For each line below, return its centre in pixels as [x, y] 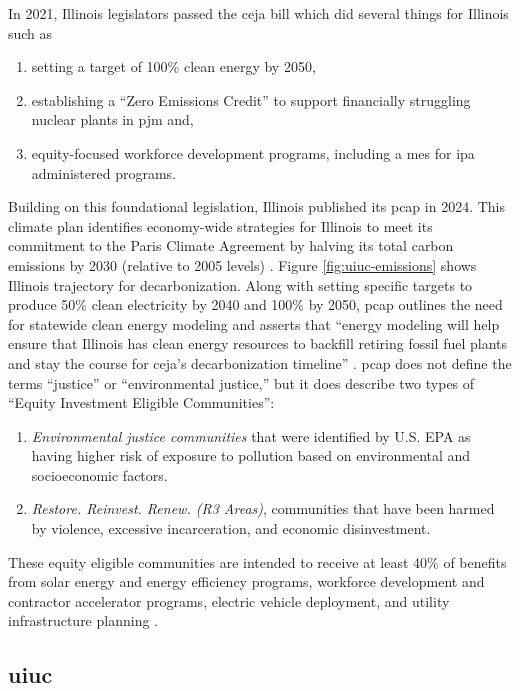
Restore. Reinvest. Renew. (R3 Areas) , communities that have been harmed [263, 508]
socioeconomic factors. [99, 474]
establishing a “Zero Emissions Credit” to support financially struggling [251, 99]
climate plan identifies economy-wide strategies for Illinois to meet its [220, 225]
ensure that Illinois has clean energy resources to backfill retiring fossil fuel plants [258, 343]
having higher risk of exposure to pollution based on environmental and [251, 455]
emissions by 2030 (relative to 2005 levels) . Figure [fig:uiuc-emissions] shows [242, 264]
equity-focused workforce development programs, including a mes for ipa [253, 152]
